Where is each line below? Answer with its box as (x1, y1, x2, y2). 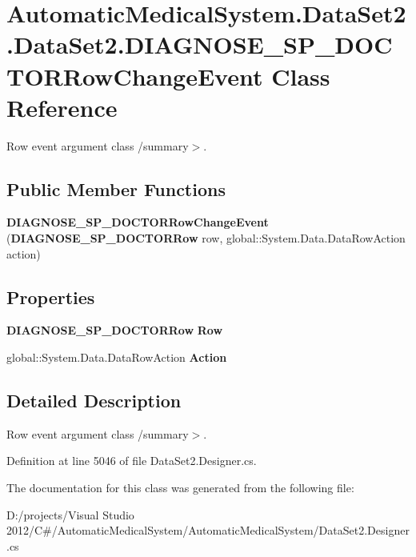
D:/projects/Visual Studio (6, 506, 134, 523)
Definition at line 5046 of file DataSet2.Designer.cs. (6, 452, 257, 469)
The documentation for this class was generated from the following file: (6, 479, 354, 496)
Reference (6, 90, 118, 123)
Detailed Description (6, 388, 182, 413)
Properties (6, 284, 95, 309)
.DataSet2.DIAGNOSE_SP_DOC (6, 28, 393, 61)
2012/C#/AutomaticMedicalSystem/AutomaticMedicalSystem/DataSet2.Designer (6, 522, 410, 539)
